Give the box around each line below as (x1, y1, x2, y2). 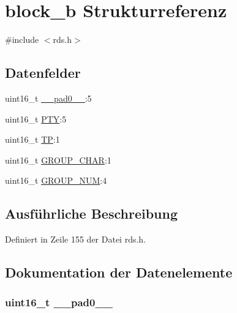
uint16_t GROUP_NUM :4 (5, 174, 107, 187)
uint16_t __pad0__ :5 (5, 91, 92, 104)
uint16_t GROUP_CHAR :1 (5, 153, 111, 166)
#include (5, 33, 39, 46)
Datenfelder (5, 63, 81, 82)
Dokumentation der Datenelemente (5, 263, 233, 282)
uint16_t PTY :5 (5, 112, 67, 125)
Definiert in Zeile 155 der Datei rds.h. (5, 233, 146, 246)
